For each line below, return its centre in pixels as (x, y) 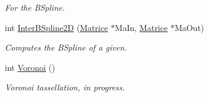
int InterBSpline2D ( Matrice (57, 27)
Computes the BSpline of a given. (66, 47)
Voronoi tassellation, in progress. (65, 87)
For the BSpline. (35, 7)
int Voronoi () (30, 67)
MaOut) (189, 27)
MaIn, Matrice (141, 27)
